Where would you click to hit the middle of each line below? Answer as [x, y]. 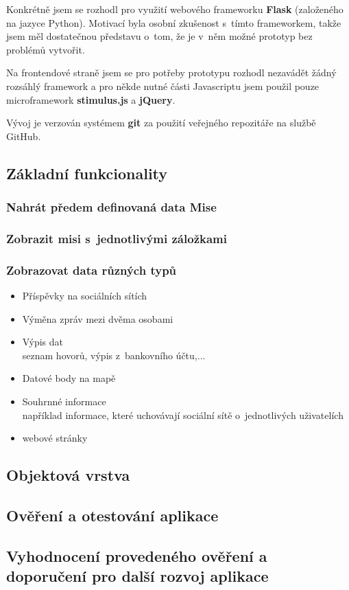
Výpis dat [43, 342]
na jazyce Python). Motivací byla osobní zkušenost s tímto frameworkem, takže [174, 22]
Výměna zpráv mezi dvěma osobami [98, 318]
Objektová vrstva [68, 475]
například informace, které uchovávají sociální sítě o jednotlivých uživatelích [183, 415]
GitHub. [24, 136]
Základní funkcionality [87, 173]
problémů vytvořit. [46, 49]
